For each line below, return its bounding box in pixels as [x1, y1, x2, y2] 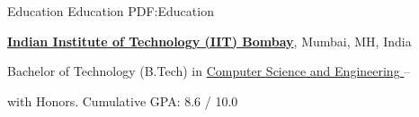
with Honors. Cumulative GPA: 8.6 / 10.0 [7, 91, 238, 110]
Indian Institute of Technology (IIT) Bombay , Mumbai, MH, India [7, 31, 412, 50]
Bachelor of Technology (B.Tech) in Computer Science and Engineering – [7, 62, 411, 80]
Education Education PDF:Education [7, 2, 214, 20]
